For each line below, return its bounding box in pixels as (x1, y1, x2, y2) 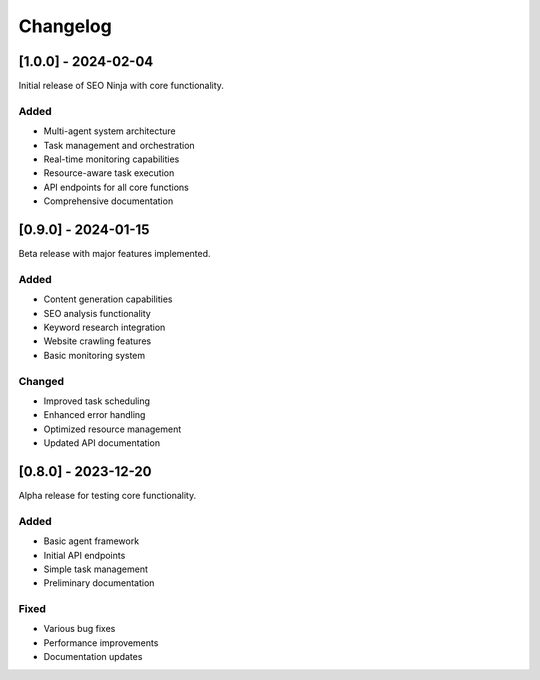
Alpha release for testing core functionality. (18, 489, 197, 501)
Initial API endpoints (43, 549, 126, 561)
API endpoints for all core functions (43, 181, 189, 193)
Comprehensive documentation (43, 195, 174, 207)
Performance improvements (43, 636, 159, 649)
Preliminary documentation (43, 577, 155, 589)
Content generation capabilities (43, 293, 174, 305)
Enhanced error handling (43, 409, 146, 421)
